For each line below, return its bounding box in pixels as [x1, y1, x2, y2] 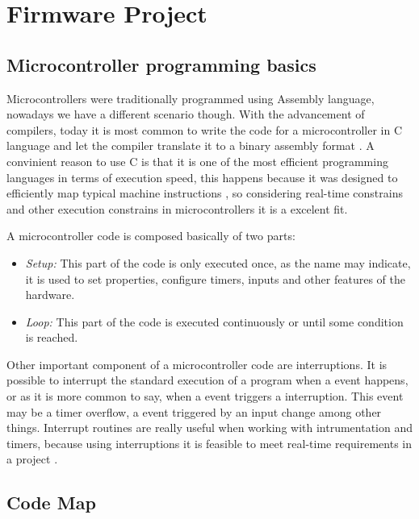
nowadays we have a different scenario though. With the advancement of [6, 106, 365, 122]
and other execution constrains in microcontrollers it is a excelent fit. [6, 200, 348, 217]
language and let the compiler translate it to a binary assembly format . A [6, 137, 375, 154]
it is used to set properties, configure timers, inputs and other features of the [25, 270, 405, 287]
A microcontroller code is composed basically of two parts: [6, 227, 295, 244]
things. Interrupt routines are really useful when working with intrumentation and [6, 419, 413, 436]
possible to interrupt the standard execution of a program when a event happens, [6, 372, 409, 388]
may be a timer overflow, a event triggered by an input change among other [6, 403, 382, 420]
